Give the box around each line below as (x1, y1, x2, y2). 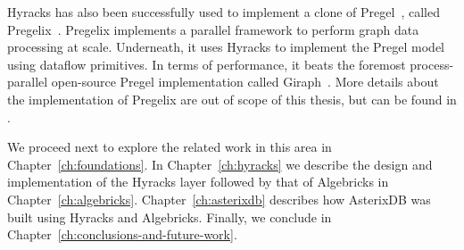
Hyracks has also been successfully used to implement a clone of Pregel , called (7, 3, 440, 21)
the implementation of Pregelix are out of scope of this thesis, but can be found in (7, 89, 457, 108)
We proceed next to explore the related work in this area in (7, 137, 332, 156)
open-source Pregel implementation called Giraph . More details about (51, 72, 439, 91)
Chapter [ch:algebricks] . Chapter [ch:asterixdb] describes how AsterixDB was (7, 189, 431, 208)
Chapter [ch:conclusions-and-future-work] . (7, 225, 237, 244)
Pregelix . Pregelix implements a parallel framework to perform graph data (7, 20, 419, 38)
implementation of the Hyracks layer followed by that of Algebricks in (7, 172, 389, 191)
